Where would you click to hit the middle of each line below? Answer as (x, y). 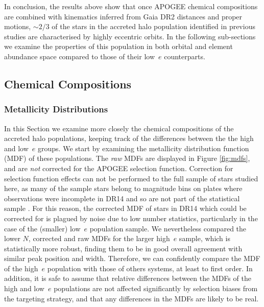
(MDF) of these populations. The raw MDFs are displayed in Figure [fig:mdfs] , (127, 158)
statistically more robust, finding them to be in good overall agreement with (123, 248)
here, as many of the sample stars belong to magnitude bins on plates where (123, 188)
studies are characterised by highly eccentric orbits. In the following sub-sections (130, 36)
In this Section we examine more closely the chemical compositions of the (119, 128)
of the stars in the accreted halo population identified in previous (153, 26)
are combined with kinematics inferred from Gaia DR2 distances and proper (123, 16)
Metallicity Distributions (56, 109)
